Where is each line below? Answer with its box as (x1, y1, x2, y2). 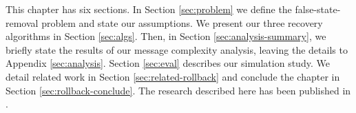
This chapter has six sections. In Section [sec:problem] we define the (6, 2, 292, 16)
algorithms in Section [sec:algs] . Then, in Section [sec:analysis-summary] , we (6, 29, 326, 43)
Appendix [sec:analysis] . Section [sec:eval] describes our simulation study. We (6, 56, 330, 70)
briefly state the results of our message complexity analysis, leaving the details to (6, 42, 348, 56)
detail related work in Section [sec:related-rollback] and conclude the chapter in (6, 69, 340, 83)
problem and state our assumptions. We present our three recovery (41, 15, 323, 30)
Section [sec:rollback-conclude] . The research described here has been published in (6, 83, 351, 97)
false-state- (295, 2, 341, 16)
